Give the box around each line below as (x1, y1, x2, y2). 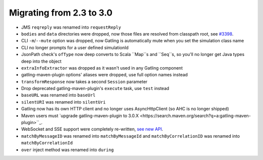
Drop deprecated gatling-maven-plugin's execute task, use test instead (21, 86, 169, 91)
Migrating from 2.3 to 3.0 (9, 7, 113, 18)
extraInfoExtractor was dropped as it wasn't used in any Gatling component (21, 65, 183, 71)
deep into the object (21, 58, 62, 64)
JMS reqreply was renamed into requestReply (21, 24, 121, 30)
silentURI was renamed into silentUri (21, 99, 106, 105)
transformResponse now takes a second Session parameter (21, 78, 148, 85)
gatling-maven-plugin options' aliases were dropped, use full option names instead (21, 72, 188, 78)
